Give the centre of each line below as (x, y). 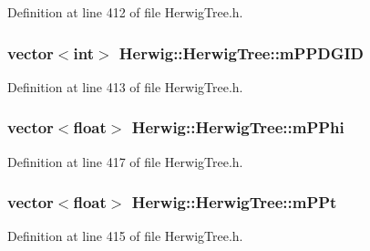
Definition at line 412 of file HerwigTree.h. (125, 12)
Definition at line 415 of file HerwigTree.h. (125, 236)
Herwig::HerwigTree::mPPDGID (242, 52)
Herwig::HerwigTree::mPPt (234, 202)
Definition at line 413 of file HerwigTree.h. (125, 86)
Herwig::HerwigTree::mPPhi (238, 127)
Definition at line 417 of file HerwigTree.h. (125, 161)
